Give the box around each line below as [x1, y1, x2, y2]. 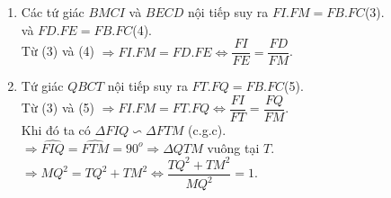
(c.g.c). [188, 120, 227, 139]
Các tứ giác [21, 3, 84, 21]
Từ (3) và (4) [21, 41, 95, 60]
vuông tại [207, 138, 260, 157]
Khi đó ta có [21, 120, 91, 139]
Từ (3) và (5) [21, 98, 95, 117]
